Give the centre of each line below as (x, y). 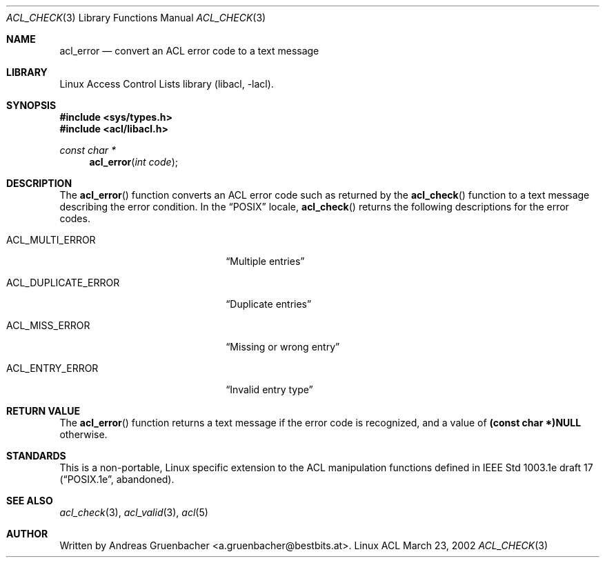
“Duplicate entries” (269, 304)
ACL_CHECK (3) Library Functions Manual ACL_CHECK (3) (136, 18)
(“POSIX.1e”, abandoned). (117, 479)
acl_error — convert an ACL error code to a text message (189, 51)
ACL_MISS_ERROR (48, 325)
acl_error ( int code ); (133, 162)
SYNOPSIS (31, 105)
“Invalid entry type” (269, 389)
